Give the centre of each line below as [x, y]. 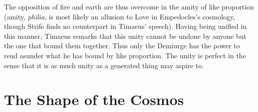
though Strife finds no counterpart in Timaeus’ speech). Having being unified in [126, 26]
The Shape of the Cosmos [94, 99]
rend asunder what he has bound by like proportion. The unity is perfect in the [125, 55]
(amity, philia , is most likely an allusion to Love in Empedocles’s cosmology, [120, 16]
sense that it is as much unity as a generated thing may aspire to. [104, 65]
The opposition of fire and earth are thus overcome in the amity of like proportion [129, 6]
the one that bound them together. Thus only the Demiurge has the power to [122, 46]
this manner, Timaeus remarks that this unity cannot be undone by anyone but [125, 36]
